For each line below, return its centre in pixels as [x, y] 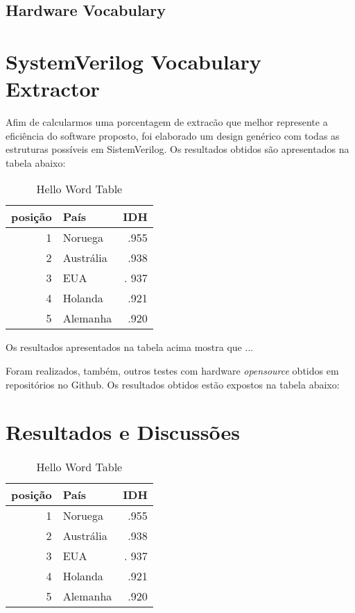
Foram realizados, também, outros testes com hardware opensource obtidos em [172, 371]
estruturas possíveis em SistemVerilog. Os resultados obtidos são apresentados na [177, 149]
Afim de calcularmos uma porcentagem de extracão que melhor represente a [167, 122]
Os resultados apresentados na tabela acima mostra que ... [130, 347]
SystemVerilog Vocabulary [133, 61]
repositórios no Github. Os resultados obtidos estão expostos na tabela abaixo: [173, 384]
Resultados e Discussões [123, 432]
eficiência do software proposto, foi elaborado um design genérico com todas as [173, 135]
